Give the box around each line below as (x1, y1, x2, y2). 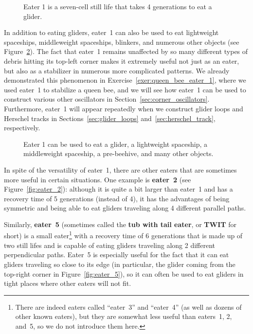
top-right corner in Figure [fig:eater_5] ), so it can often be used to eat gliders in (4, 268, 244, 279)
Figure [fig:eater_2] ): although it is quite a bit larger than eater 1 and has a (4, 184, 233, 194)
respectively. (4, 123, 40, 133)
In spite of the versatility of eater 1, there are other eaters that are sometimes (4, 164, 237, 175)
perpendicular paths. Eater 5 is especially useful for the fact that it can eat (4, 249, 229, 260)
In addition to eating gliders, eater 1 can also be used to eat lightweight (4, 27, 219, 37)
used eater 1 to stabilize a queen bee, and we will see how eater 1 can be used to (4, 84, 246, 94)
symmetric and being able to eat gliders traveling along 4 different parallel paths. (4, 203, 246, 213)
